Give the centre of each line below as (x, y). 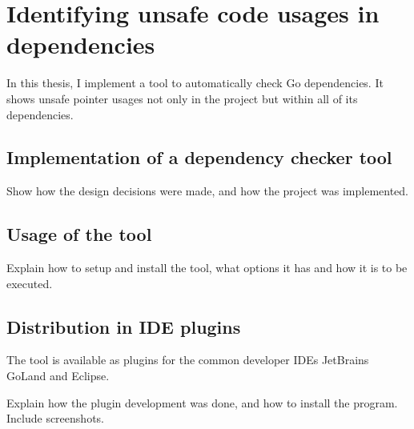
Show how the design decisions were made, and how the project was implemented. (207, 191)
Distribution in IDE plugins (124, 326)
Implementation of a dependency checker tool (199, 157)
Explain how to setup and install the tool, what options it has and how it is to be (207, 268)
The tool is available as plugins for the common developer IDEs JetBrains (188, 360)
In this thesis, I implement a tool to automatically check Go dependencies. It (195, 83)
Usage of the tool (79, 234)
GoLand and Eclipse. (58, 376)
